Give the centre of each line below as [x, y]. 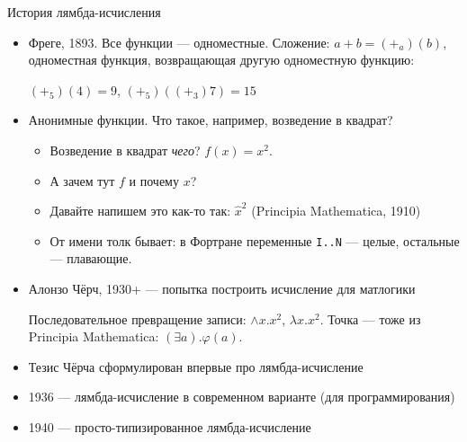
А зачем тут [82, 180]
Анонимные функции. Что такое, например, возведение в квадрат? [211, 120]
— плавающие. [91, 258]
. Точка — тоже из [370, 318]
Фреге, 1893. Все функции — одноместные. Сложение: [179, 42]
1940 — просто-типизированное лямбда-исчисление [170, 426]
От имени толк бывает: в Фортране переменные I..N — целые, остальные [255, 240]
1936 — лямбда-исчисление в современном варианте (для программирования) [242, 397]
